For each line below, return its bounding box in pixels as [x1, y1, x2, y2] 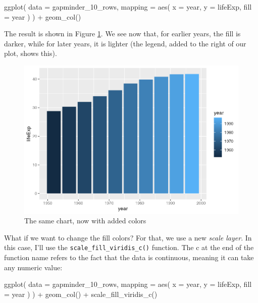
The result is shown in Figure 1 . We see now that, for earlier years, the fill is [4, 28, 241, 39]
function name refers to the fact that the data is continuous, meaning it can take [4, 252, 254, 262]
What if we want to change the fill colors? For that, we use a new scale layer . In [4, 232, 252, 243]
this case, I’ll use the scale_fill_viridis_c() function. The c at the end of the [4, 242, 254, 253]
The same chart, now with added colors [24, 215, 146, 226]
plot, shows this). [4, 48, 57, 58]
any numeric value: [4, 262, 63, 272]
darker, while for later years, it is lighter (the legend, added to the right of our [4, 38, 246, 48]
